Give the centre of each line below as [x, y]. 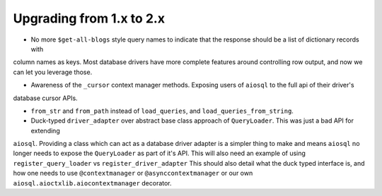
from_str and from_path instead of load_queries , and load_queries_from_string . [162, 111]
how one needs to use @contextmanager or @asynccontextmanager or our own [133, 173]
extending [45, 130]
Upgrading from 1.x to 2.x [89, 18]
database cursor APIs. [45, 98]
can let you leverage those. [53, 72]
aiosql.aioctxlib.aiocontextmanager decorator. [93, 183]
